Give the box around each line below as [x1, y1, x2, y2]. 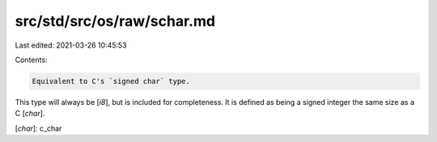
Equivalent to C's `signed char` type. [32, 77, 190, 86]
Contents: [15, 55, 48, 65]
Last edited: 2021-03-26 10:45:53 [15, 40, 127, 50]
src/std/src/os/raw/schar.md [15, 12, 216, 30]
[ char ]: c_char [15, 123, 62, 133]
